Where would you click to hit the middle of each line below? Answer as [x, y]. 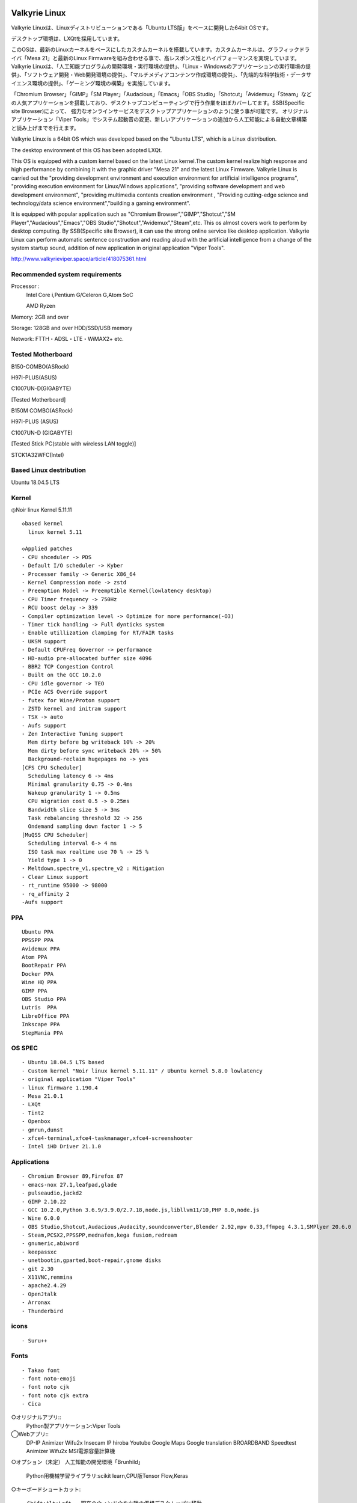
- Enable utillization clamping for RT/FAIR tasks [98, 633]
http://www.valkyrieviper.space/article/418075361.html [79, 259]
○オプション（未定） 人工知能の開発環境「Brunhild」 [77, 1462]
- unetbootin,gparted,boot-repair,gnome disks [92, 1260]
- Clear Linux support [55, 877]
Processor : [25, 286]
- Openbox [36, 1122]
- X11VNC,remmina [47, 1277]
